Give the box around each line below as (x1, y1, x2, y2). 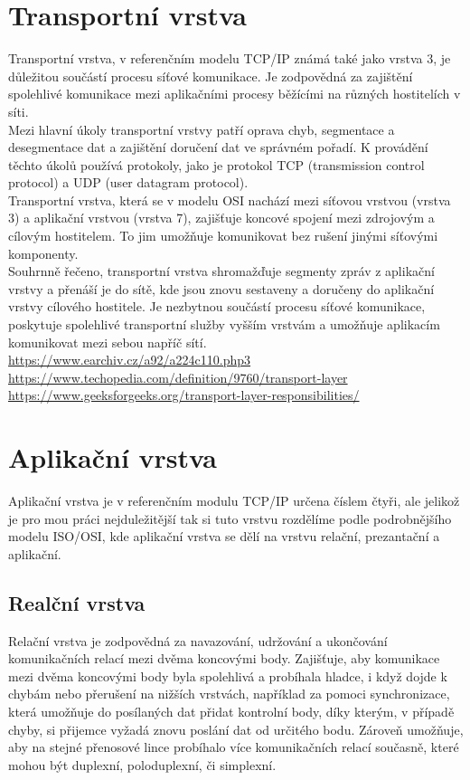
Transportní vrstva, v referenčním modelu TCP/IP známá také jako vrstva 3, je (8, 49, 451, 68)
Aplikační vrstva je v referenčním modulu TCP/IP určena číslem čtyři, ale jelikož (8, 491, 460, 510)
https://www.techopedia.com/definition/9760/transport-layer (8, 367, 348, 386)
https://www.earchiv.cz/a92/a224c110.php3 (8, 350, 251, 369)
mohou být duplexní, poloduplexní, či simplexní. (8, 755, 277, 774)
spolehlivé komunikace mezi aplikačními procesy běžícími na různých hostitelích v (8, 84, 461, 103)
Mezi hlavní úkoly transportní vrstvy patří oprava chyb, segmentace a (8, 119, 395, 138)
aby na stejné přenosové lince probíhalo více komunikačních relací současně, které (8, 737, 459, 756)
